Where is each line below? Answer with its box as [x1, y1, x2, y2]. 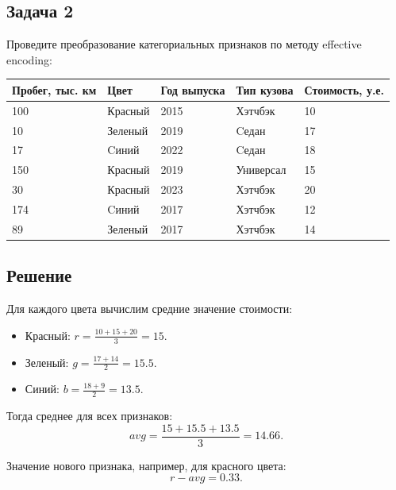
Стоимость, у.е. [304, 81, 385, 98]
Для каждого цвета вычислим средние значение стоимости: [6, 300, 293, 317]
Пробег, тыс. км [12, 81, 97, 98]
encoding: [6, 51, 52, 68]
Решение [6, 263, 72, 287]
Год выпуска [160, 81, 225, 98]
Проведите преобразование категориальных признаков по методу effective [6, 36, 362, 52]
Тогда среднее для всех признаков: [6, 407, 173, 424]
